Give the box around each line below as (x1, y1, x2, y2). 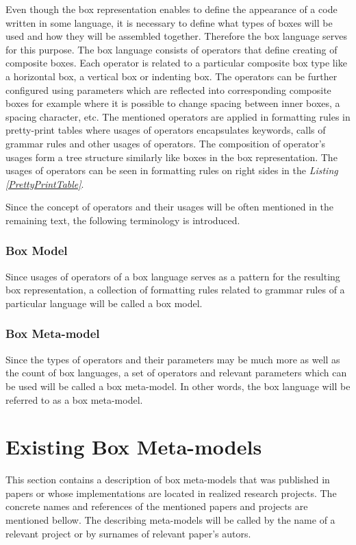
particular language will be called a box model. (5, 295, 203, 310)
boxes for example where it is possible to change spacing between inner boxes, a (5, 96, 340, 110)
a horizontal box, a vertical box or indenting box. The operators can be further (5, 69, 338, 83)
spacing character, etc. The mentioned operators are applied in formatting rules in (5, 109, 351, 123)
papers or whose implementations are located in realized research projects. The (5, 485, 337, 500)
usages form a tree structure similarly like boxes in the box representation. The (5, 149, 338, 164)
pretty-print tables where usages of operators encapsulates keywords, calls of (5, 123, 326, 137)
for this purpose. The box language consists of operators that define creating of (5, 42, 338, 56)
